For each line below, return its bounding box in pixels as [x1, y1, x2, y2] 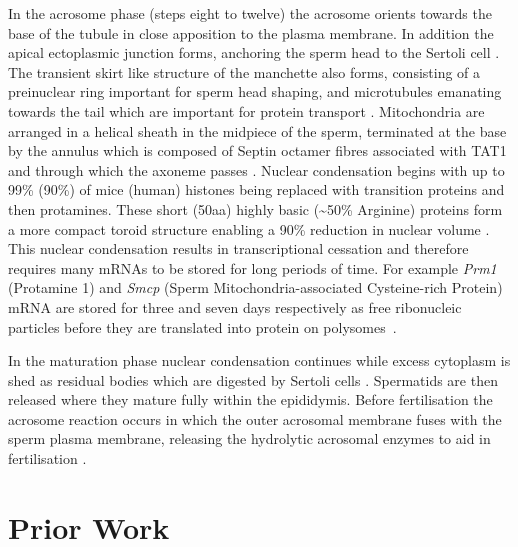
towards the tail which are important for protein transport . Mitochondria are [8, 100, 485, 121]
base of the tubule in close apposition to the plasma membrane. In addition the [8, 22, 494, 43]
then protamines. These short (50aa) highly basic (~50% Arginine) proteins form [8, 198, 503, 219]
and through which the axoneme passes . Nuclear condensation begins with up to [8, 159, 505, 180]
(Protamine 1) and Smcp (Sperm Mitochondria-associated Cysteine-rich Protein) [8, 277, 503, 298]
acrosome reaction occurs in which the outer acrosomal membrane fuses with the [8, 408, 502, 429]
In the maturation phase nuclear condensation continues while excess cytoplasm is [8, 350, 511, 371]
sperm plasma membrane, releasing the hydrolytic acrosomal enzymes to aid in [8, 428, 491, 449]
